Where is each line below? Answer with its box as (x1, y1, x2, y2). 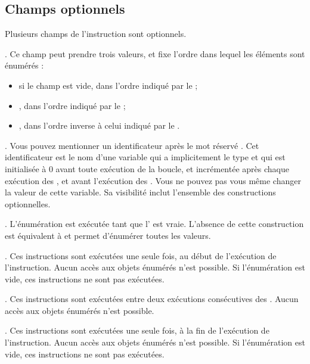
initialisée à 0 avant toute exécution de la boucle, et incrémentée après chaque (5, 162, 289, 175)
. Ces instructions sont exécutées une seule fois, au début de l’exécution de (5, 249, 277, 262)
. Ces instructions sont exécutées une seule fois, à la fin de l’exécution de (5, 324, 269, 337)
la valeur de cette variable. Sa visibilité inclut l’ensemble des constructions (5, 186, 276, 198)
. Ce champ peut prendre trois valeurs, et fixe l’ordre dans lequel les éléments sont (5, 47, 305, 60)
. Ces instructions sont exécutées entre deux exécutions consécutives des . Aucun (5, 293, 299, 305)
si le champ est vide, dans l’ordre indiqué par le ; (18, 79, 198, 91)
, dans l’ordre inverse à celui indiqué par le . (18, 119, 180, 132)
